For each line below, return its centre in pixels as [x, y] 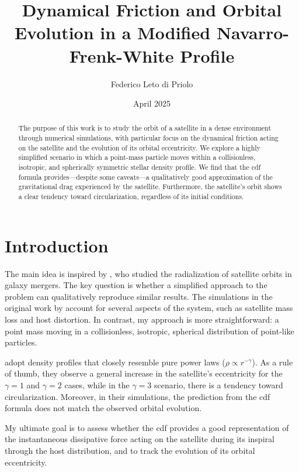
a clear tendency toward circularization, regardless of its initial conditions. [131, 196]
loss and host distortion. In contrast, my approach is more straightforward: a [142, 319]
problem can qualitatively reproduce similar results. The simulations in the [139, 296]
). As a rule [272, 362]
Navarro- [253, 33]
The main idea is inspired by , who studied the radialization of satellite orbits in [148, 273]
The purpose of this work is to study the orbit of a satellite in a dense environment [145, 128]
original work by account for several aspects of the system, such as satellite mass [149, 308]
